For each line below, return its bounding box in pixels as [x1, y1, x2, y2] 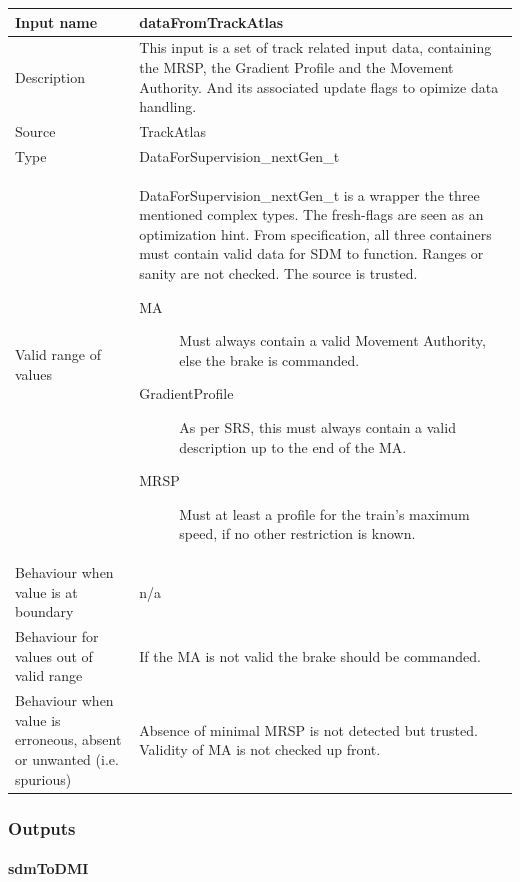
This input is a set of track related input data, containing [139, 37, 492, 58]
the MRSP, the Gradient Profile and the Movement [139, 56, 454, 77]
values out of [15, 645, 93, 666]
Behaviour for [15, 626, 99, 647]
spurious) [15, 768, 72, 789]
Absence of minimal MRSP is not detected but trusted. [139, 719, 478, 740]
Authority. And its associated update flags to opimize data [139, 76, 499, 97]
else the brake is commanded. [179, 349, 360, 370]
